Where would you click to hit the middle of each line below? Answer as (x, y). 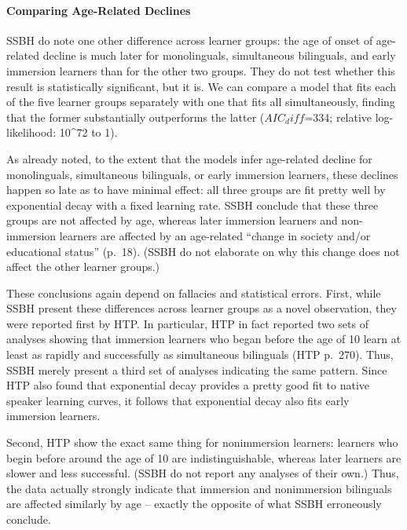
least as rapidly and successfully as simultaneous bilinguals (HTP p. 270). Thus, (200, 355)
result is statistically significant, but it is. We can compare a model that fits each (202, 86)
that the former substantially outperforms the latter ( (136, 117)
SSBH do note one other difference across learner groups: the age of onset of (190, 40)
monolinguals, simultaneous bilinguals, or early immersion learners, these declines (202, 174)
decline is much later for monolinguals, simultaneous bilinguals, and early (219, 55)
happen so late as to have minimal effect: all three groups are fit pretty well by (196, 190)
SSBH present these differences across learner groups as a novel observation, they (202, 308)
